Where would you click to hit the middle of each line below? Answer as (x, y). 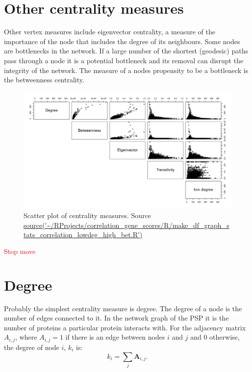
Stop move (20, 251)
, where (26, 337)
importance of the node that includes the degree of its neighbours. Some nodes (122, 41)
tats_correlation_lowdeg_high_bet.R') (83, 235)
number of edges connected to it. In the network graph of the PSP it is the (116, 318)
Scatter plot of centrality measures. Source (88, 215)
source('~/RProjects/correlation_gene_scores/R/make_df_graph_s (126, 225)
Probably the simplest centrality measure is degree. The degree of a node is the (123, 308)
